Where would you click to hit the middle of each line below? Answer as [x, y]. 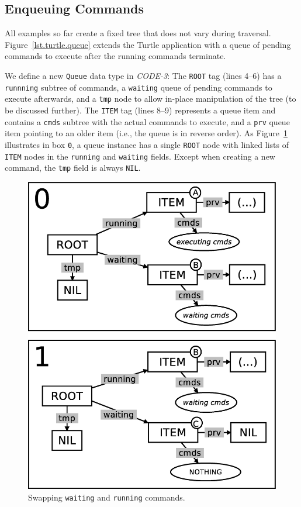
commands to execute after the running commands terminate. [115, 56]
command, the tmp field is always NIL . [73, 168]
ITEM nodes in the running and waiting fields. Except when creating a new [140, 156]
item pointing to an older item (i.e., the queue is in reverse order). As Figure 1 [146, 133]
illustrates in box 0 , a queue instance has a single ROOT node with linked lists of [147, 144]
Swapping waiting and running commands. [107, 497]
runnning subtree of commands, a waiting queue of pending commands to [139, 87]
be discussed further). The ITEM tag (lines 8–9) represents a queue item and [140, 110]
